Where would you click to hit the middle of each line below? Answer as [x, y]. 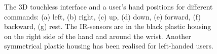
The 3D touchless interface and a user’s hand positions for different [108, 6]
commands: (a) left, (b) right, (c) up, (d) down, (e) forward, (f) [102, 16]
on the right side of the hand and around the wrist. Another [98, 36]
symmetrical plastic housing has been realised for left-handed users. [109, 46]
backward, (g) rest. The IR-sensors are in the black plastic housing [108, 26]
